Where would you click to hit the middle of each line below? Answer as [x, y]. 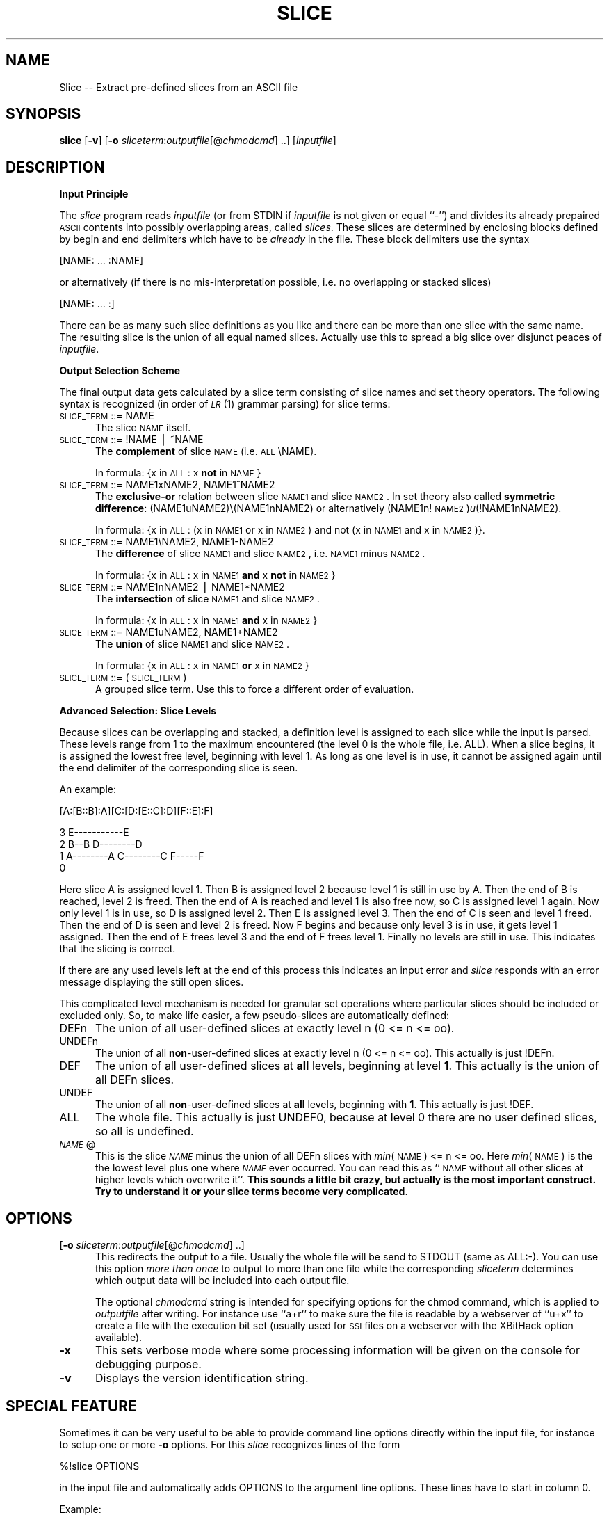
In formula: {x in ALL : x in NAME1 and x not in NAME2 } [216, 575]
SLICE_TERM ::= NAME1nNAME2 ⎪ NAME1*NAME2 [172, 587]
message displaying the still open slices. [152, 982]
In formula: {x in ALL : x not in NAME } [178, 473]
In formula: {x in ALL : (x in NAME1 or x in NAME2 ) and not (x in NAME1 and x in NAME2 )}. [290, 530]
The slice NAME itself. [143, 428]
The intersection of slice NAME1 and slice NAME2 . [208, 599]
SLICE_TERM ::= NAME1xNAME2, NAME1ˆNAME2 [167, 485]
